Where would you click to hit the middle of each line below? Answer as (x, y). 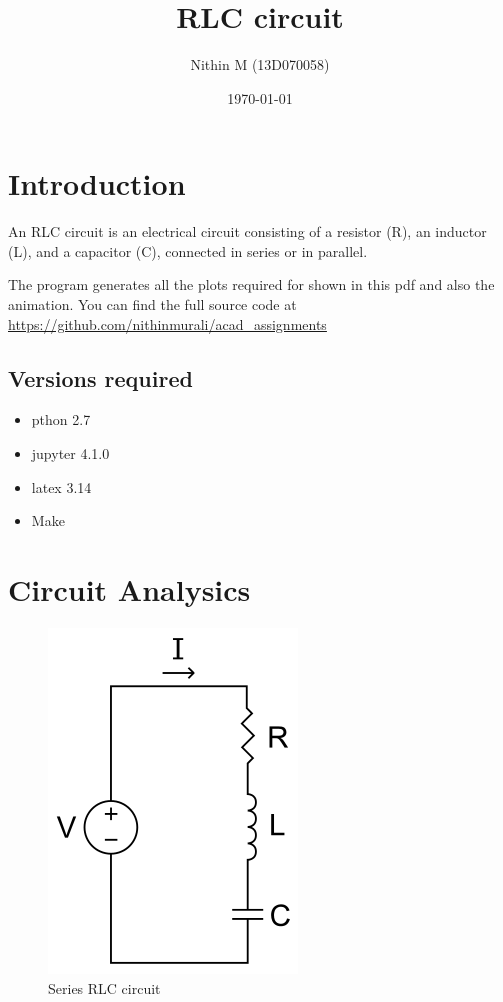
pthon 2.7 (61, 419)
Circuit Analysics (129, 588)
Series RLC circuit (104, 987)
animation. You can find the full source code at (152, 304)
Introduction (97, 183)
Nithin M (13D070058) (260, 64)
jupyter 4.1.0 (70, 453)
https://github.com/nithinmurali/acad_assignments (167, 323)
